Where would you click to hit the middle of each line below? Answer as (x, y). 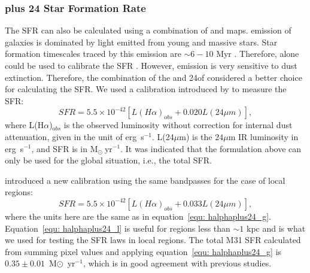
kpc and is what (276, 228)
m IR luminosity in (263, 136)
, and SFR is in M (65, 148)
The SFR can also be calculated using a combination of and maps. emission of (148, 30)
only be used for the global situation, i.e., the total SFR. (108, 160)
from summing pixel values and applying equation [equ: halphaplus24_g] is (143, 251)
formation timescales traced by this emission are (93, 54)
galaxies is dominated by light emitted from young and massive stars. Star (141, 42)
